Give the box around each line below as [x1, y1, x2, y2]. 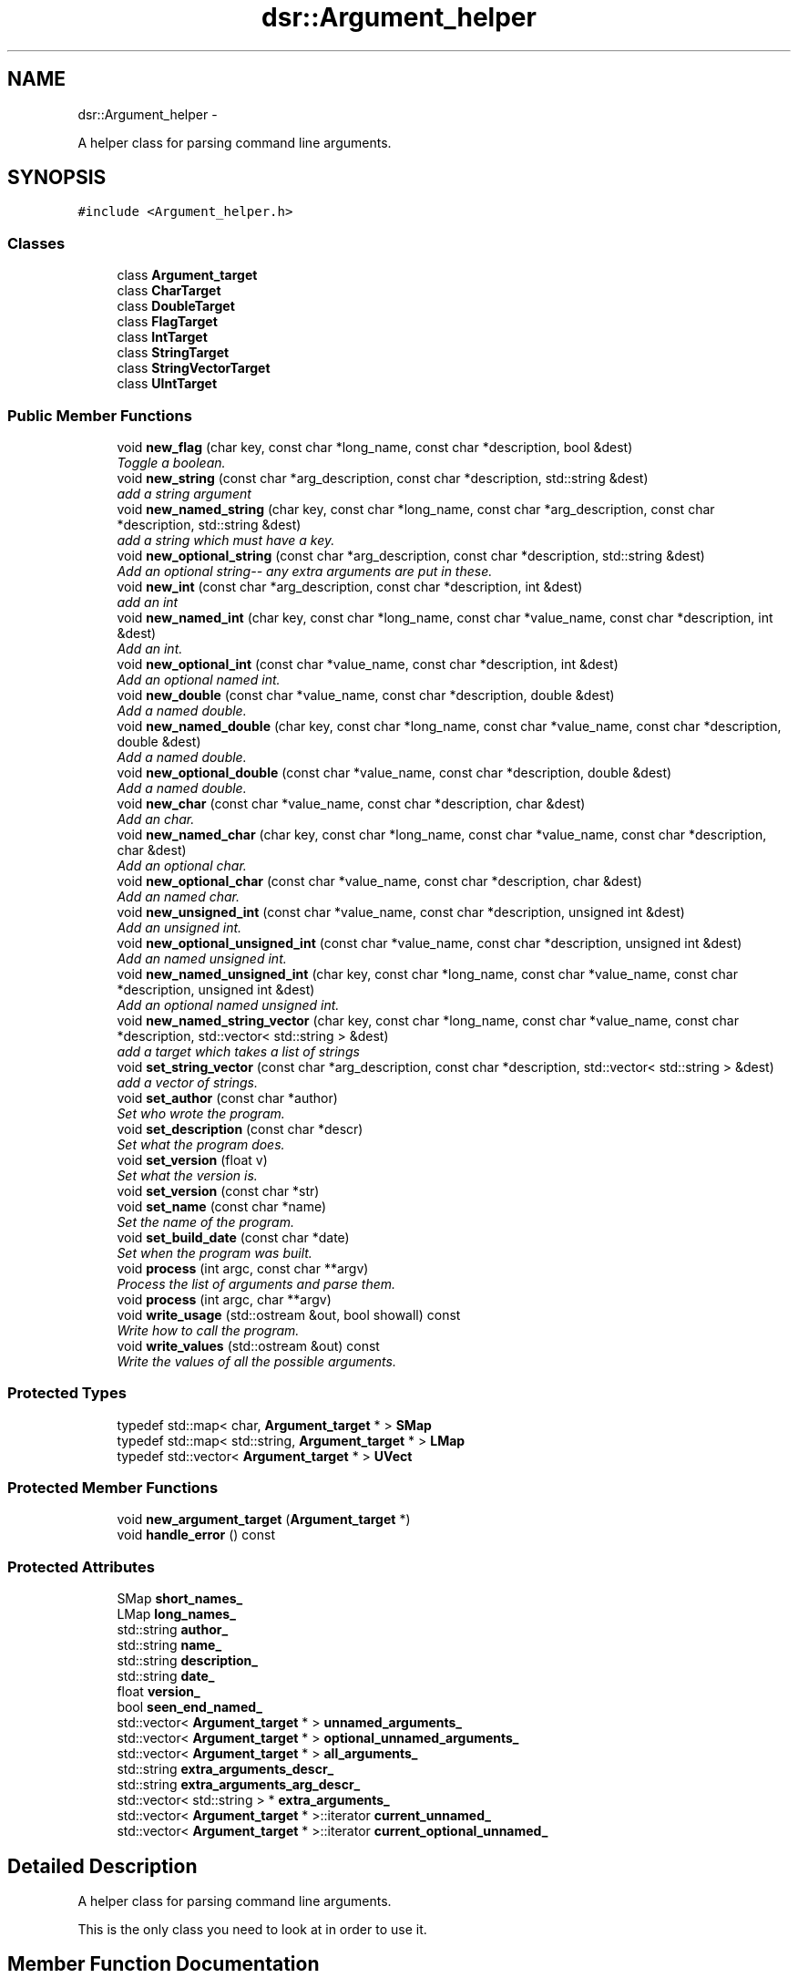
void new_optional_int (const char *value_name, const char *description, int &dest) [117, 655, 619, 672]
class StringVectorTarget [117, 360, 271, 376]
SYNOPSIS [7, 166, 107, 190]
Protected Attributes [7, 1557, 155, 1576]
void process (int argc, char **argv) [117, 1291, 332, 1307]
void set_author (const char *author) [117, 1089, 338, 1106]
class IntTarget [117, 329, 208, 345]
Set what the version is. [117, 1167, 258, 1183]
